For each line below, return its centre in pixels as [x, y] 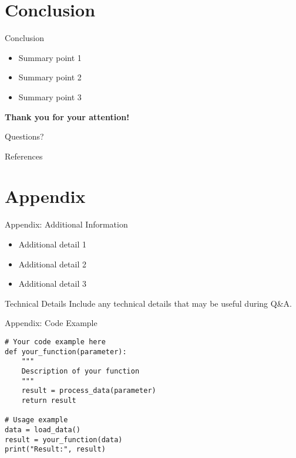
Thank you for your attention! [67, 116]
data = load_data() [43, 430]
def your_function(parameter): [66, 352]
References [24, 156]
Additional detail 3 [52, 284]
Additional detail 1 [52, 244]
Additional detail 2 [52, 264]
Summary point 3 [50, 96]
